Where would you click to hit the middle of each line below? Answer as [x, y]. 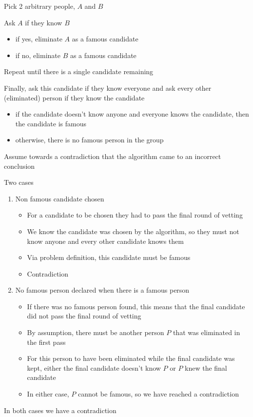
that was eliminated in [206, 332]
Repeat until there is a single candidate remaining [79, 71]
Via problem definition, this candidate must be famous [109, 257]
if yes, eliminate [39, 39]
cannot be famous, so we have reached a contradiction [158, 394]
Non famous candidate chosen [60, 198]
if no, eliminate [38, 55]
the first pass [46, 342]
